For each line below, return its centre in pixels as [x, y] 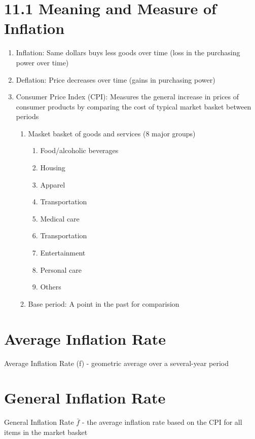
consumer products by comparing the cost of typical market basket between [134, 106]
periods [27, 116]
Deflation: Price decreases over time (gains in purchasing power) [116, 79]
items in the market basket [46, 432]
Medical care [60, 218]
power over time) [42, 62]
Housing [53, 168]
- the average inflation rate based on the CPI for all [162, 422]
